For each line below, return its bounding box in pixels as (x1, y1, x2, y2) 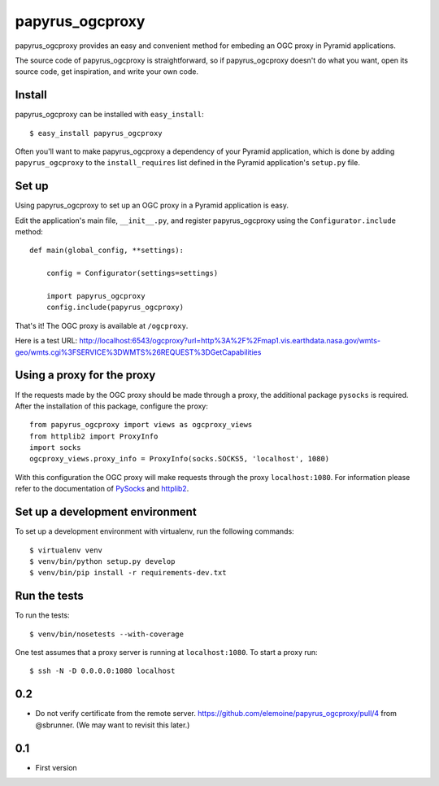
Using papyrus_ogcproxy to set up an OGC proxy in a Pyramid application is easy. (15, 200, 289, 211)
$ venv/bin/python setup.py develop (29, 557, 176, 565)
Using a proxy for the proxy (15, 369, 156, 382)
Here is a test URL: (15, 336, 78, 346)
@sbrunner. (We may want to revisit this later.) (35, 720, 190, 730)
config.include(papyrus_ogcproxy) (46, 303, 185, 312)
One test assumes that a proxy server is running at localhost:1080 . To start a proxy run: (15, 648, 318, 657)
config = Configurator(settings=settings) (46, 269, 219, 278)
